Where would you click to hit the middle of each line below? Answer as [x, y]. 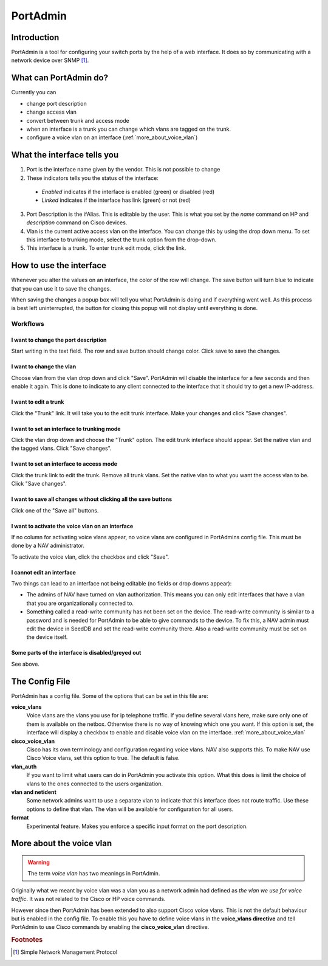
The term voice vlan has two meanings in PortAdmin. [94, 874]
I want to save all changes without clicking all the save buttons [92, 499]
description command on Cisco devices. [77, 223]
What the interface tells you [65, 155]
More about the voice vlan [62, 844]
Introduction [35, 37]
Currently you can [34, 92]
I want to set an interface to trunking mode [66, 429]
